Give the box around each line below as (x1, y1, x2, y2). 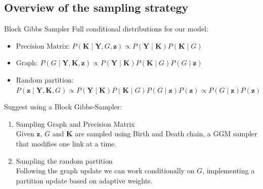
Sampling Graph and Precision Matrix (16, 118, 135, 129)
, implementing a (202, 165, 255, 176)
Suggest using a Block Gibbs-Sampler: (4, 101, 122, 112)
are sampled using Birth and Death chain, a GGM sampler (75, 128, 257, 139)
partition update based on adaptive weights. (16, 175, 153, 185)
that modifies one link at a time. (16, 138, 117, 148)
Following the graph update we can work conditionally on (16, 165, 195, 176)
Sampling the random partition (16, 155, 113, 166)
